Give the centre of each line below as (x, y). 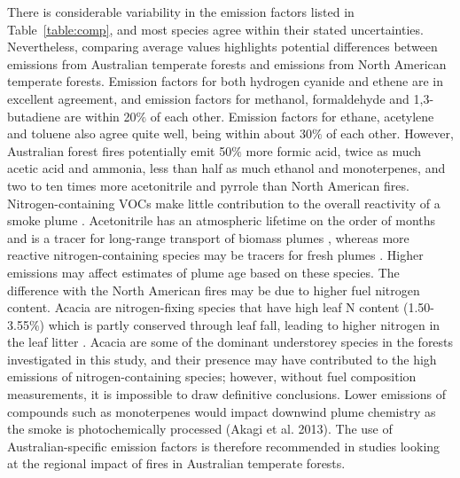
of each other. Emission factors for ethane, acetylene (292, 116)
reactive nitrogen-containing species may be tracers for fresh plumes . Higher (215, 255)
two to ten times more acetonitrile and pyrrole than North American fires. (208, 185)
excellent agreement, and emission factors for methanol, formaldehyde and (208, 98)
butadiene (34, 116)
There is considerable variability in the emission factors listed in (181, 12)
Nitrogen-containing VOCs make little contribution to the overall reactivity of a (224, 203)
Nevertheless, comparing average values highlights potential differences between (222, 47)
